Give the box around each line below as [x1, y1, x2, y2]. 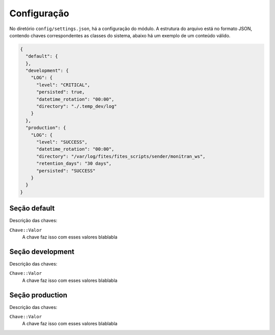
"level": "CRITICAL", [36, 82, 90, 88]
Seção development [9, 247, 75, 256]
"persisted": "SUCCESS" [36, 167, 96, 174]
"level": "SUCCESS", [36, 139, 88, 145]
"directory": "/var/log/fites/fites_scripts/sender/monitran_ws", [36, 153, 206, 159]
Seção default [9, 204, 55, 213]
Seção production [9, 291, 68, 299]
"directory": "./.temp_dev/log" [36, 104, 117, 109]
